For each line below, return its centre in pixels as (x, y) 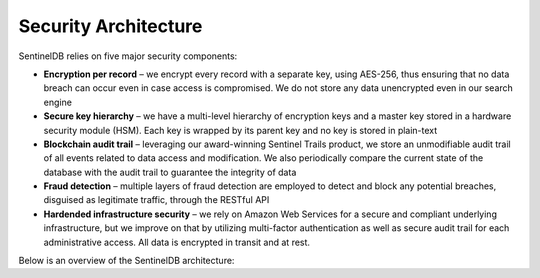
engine (57, 102)
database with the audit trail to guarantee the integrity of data (170, 172)
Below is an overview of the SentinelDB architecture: (126, 261)
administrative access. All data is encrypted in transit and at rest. (176, 242)
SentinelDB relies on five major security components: (128, 56)
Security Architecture (110, 26)
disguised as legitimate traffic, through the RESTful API (156, 200)
